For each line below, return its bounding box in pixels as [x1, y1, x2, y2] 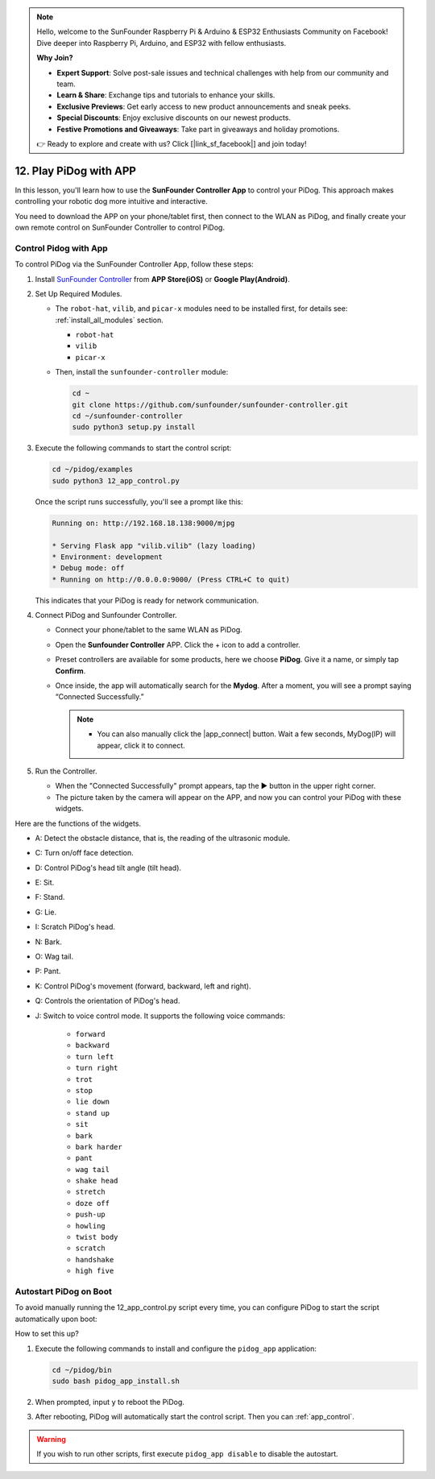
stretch [75, 1187, 106, 1196]
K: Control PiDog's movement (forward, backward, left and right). [35, 981, 251, 991]
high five [75, 1266, 114, 1276]
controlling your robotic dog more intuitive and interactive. [14, 197, 209, 206]
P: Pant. [35, 967, 61, 976]
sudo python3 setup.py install [72, 423, 197, 432]
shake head [75, 1176, 118, 1186]
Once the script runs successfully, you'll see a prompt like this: [35, 496, 243, 507]
